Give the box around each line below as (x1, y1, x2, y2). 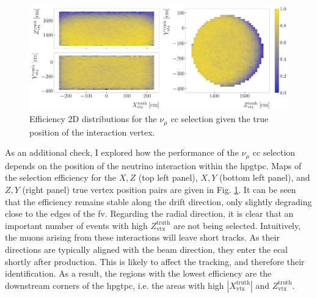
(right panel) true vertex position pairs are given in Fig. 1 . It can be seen (22, 183, 296, 195)
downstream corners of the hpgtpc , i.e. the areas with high (5, 278, 224, 291)
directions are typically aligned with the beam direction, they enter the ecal (5, 242, 288, 255)
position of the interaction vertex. (29, 125, 155, 138)
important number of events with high (5, 219, 148, 231)
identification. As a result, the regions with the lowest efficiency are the (5, 267, 272, 280)
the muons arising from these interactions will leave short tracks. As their (5, 231, 280, 244)
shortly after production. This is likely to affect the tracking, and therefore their (5, 255, 305, 267)
